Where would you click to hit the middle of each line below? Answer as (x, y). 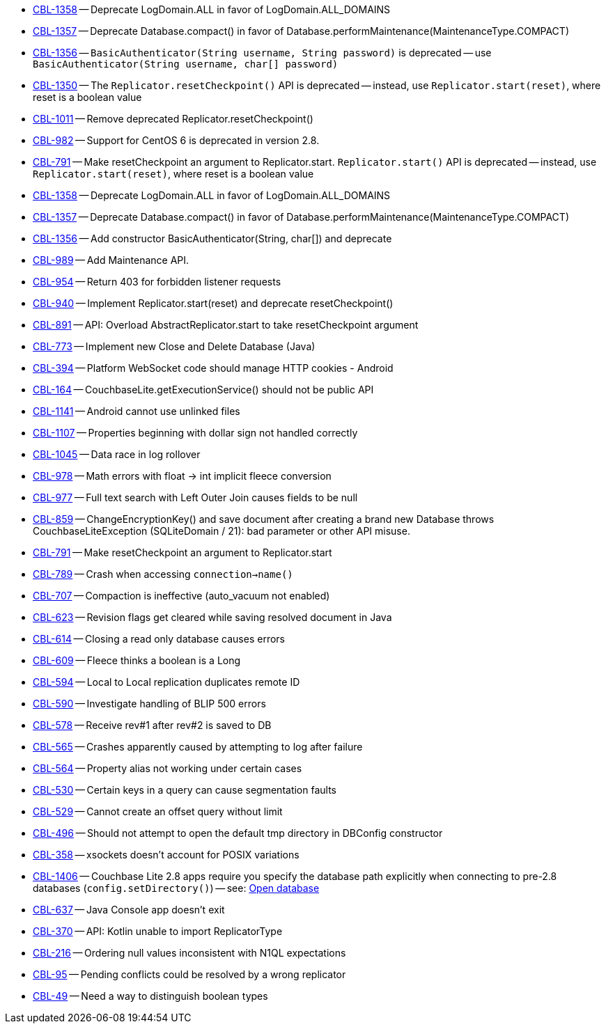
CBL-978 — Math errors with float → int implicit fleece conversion (182, 476)
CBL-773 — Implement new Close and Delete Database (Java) (174, 346)
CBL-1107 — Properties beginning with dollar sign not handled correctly (195, 433)
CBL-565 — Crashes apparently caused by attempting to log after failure (198, 747)
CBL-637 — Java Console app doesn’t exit (129, 910)
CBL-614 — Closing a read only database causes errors (159, 639)
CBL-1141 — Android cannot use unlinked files (137, 411)
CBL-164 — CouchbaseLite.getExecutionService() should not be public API (203, 390)
